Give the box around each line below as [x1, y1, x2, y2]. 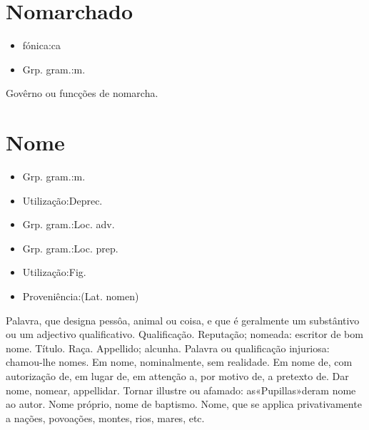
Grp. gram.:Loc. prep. [22, 240, 118, 255]
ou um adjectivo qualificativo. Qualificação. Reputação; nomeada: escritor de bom [6, 327, 363, 342]
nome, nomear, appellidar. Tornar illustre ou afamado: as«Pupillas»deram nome [6, 382, 356, 397]
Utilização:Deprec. [22, 193, 103, 208]
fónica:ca [22, 38, 61, 53]
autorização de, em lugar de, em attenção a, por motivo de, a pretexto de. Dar [6, 368, 349, 383]
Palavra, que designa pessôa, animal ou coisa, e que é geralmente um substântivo [6, 312, 360, 327]
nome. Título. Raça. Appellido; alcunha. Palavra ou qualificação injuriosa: [6, 340, 330, 355]
